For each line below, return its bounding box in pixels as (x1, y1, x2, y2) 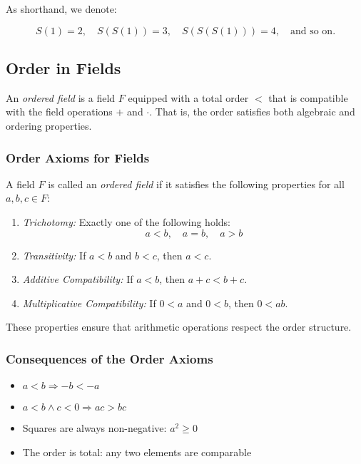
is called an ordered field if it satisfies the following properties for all (48, 176, 345, 191)
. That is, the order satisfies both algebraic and (149, 104, 355, 119)
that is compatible (268, 90, 348, 105)
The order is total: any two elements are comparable (22, 444, 252, 459)
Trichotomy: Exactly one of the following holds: (22, 214, 230, 229)
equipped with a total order (128, 90, 249, 105)
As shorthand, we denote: (6, 1, 117, 16)
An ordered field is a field (6, 90, 116, 105)
